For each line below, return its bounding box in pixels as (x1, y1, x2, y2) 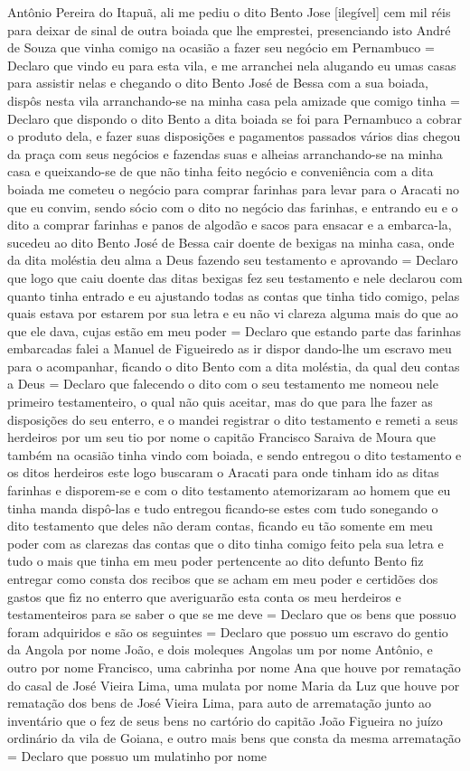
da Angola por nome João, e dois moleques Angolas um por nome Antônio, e (7, 640, 433, 659)
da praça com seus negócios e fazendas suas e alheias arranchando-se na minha (7, 144, 443, 163)
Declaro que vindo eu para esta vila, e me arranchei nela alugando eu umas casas (7, 55, 456, 74)
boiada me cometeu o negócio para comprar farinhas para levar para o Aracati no (7, 179, 460, 198)
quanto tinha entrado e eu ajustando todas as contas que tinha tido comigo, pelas (7, 286, 460, 305)
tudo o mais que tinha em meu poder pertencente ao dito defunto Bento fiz (7, 551, 424, 570)
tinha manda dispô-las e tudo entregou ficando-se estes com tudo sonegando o (7, 498, 438, 517)
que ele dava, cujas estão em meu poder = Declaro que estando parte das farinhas (7, 321, 461, 340)
